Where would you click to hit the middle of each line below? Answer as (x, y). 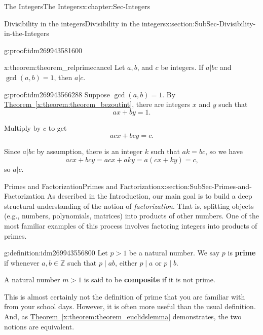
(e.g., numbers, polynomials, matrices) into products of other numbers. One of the (132, 216)
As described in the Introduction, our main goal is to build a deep (150, 196)
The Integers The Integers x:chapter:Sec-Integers (77, 6)
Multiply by (23, 127)
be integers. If (182, 67)
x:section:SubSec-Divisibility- (211, 23)
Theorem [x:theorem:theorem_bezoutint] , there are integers (97, 104)
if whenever (22, 262)
